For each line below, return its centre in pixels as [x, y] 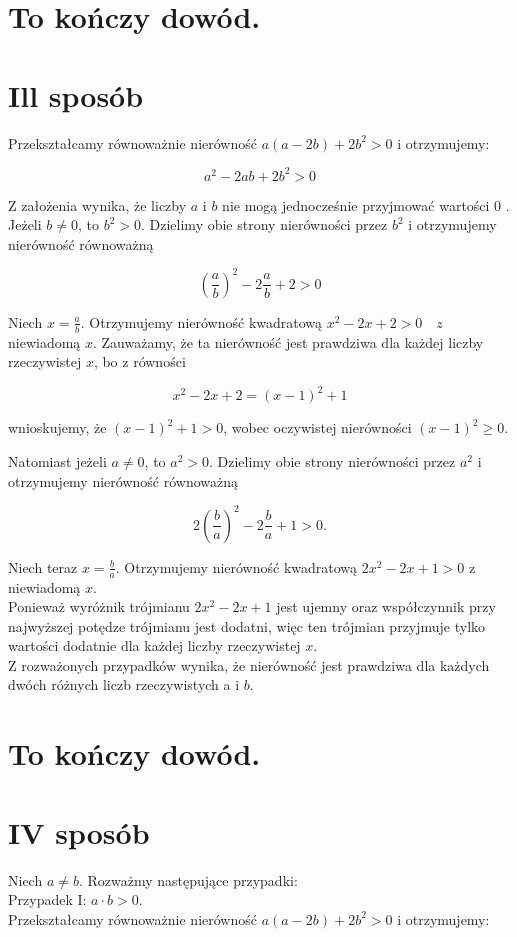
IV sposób [79, 831]
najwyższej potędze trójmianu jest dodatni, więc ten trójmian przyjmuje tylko [247, 625]
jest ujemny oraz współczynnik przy [386, 606]
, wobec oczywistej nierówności [317, 427]
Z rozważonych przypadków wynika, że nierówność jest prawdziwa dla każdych [249, 664]
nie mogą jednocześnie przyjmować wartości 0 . [366, 204]
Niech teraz [43, 566]
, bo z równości [139, 361]
